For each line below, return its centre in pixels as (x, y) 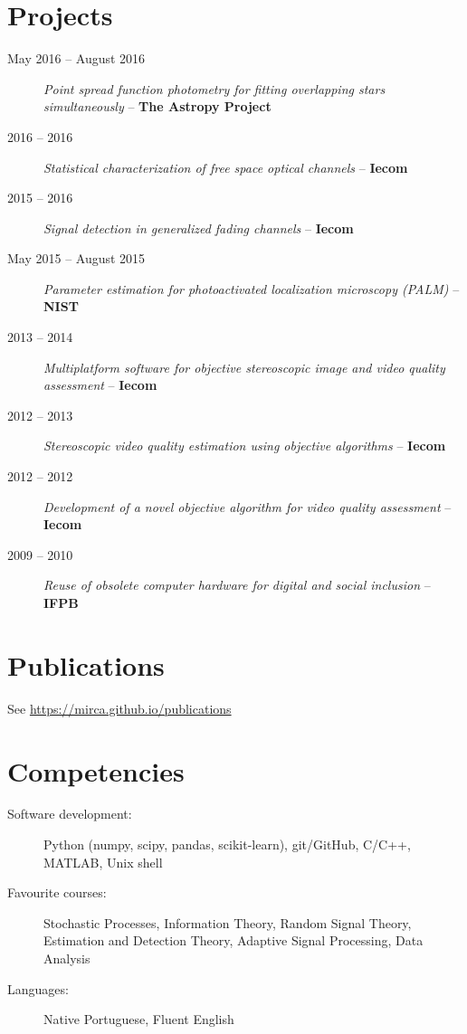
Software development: (70, 814)
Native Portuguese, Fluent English (139, 1019)
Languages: (38, 988)
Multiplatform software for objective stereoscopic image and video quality (244, 367)
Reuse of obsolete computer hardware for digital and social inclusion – (237, 585)
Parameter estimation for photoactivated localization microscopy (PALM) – (252, 288)
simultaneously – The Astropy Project (157, 106)
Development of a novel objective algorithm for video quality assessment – (248, 506)
